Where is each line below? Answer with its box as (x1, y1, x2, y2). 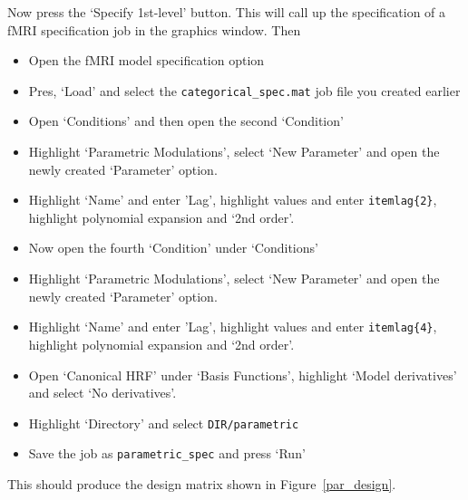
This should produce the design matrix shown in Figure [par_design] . (7, 475, 396, 493)
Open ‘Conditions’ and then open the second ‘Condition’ (28, 111, 344, 130)
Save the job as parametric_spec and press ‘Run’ (28, 444, 306, 463)
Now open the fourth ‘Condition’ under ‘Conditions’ (28, 238, 318, 257)
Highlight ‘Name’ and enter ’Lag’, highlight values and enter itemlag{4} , (28, 317, 437, 336)
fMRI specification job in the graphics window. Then (7, 20, 301, 39)
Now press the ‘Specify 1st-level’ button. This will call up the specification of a (7, 3, 446, 21)
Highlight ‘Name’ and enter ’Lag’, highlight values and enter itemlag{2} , (28, 190, 437, 209)
